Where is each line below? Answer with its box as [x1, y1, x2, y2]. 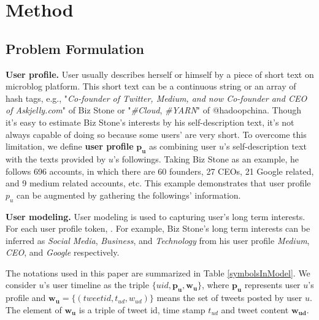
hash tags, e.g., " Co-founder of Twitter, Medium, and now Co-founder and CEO [6, 91, 307, 104]
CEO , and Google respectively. [6, 246, 120, 259]
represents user [244, 278, 301, 291]
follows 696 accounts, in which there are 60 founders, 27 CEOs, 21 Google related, [6, 164, 314, 177]
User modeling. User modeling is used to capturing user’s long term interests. [6, 210, 306, 223]
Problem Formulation [6, 39, 144, 58]
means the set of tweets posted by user [156, 291, 302, 304]
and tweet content [221, 303, 289, 316]
